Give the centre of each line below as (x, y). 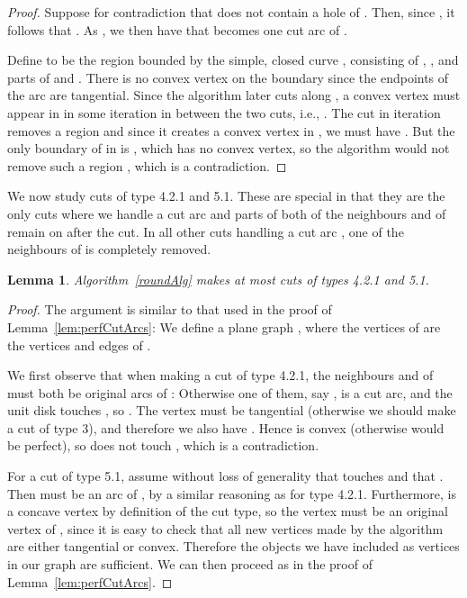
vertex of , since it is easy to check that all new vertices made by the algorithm (225, 528)
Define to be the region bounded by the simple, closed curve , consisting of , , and (233, 60)
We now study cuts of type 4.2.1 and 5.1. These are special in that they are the (226, 196)
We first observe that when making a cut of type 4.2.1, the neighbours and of (220, 375)
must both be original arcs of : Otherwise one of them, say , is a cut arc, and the (230, 392)
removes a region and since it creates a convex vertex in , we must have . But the (231, 130)
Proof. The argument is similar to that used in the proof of (170, 309)
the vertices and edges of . (79, 344)
